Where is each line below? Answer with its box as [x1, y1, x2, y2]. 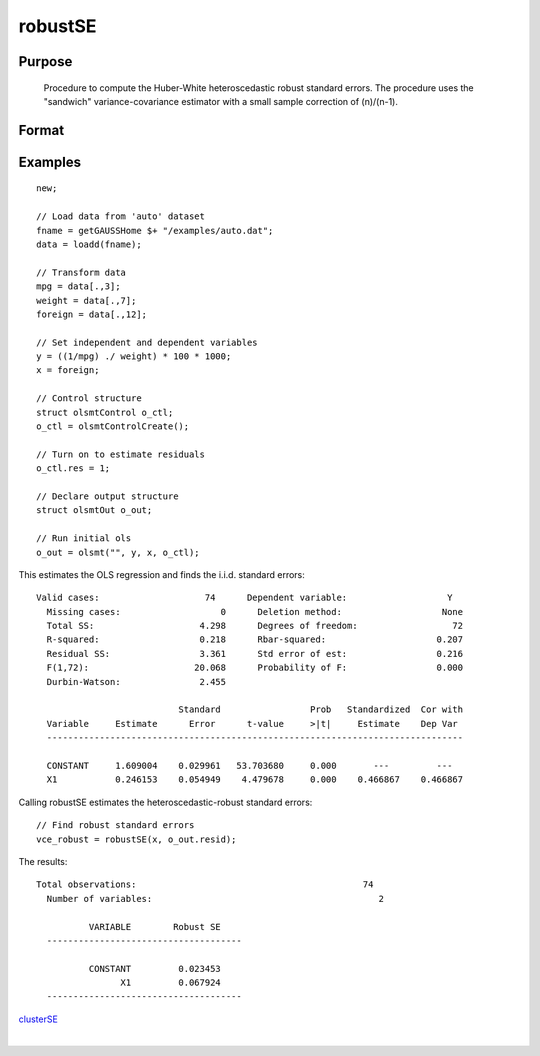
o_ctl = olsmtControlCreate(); [36, 421, 190, 432]
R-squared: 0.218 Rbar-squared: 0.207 [46, 634, 464, 645]
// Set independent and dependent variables [36, 336, 259, 348]
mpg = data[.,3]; [36, 281, 121, 292]
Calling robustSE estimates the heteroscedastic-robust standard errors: [18, 796, 313, 808]
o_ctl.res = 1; [36, 463, 111, 474]
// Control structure [36, 393, 142, 404]
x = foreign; [36, 365, 100, 376]
